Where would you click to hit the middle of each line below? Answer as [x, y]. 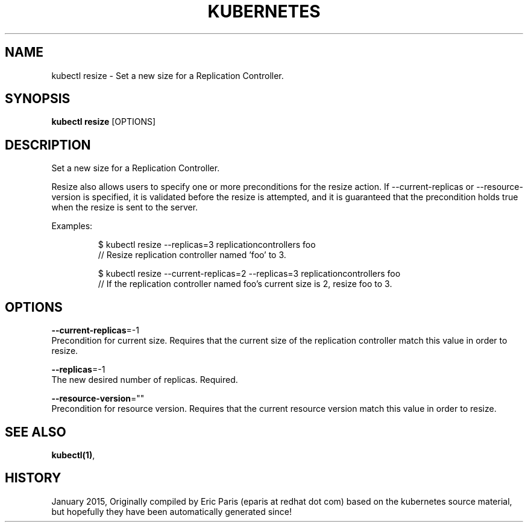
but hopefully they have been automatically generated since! [171, 511]
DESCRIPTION [48, 145]
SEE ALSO [36, 432]
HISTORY [33, 478]
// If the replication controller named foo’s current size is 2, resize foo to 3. [245, 284]
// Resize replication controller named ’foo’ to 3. [192, 255]
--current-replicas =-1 [95, 330]
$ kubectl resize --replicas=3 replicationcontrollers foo [207, 245]
